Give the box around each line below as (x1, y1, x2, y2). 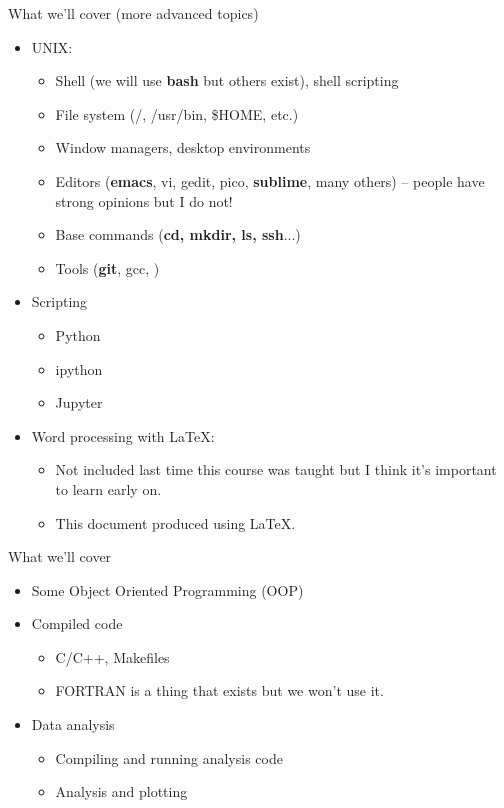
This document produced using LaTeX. (55, 512, 296, 533)
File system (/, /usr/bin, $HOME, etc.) (55, 103, 299, 124)
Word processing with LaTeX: (31, 425, 215, 446)
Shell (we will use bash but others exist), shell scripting (55, 70, 399, 91)
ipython (55, 358, 103, 379)
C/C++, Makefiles (55, 646, 170, 667)
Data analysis (31, 714, 115, 735)
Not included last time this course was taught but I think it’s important (55, 459, 497, 480)
